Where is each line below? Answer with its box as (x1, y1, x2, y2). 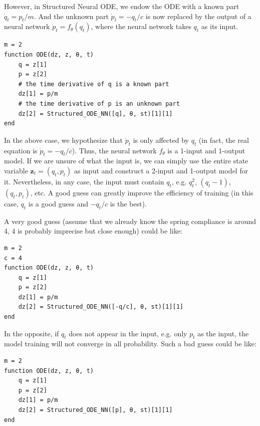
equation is (4, 145, 38, 155)
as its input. (201, 21, 238, 32)
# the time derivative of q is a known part (18, 80, 169, 88)
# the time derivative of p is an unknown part (18, 100, 180, 107)
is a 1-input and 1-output (167, 145, 245, 155)
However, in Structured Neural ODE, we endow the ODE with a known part (4, 1, 239, 11)
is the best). (110, 198, 147, 208)
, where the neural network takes (91, 21, 191, 32)
